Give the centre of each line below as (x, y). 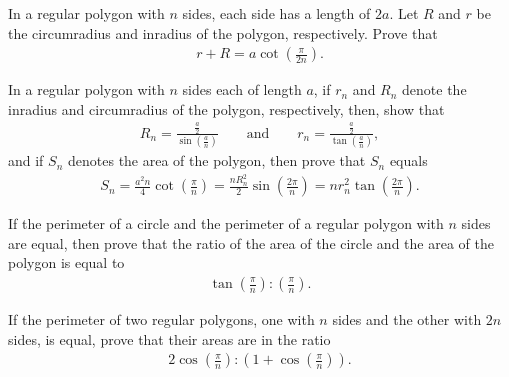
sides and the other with (407, 319)
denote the (434, 89)
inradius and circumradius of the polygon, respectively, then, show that (226, 108)
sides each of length (242, 89)
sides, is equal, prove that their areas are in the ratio (169, 338)
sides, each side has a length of (276, 13)
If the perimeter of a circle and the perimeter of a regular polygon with (226, 223)
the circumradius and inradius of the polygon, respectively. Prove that (223, 32)
